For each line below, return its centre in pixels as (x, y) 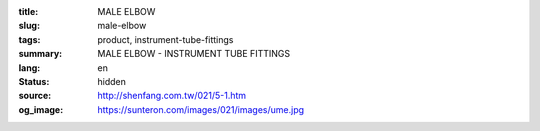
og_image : (41, 109)
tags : (29, 39)
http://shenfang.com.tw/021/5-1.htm (172, 96)
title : (28, 11)
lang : (29, 67)
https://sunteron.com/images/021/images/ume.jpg (201, 109)
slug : (29, 26)
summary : (40, 54)
